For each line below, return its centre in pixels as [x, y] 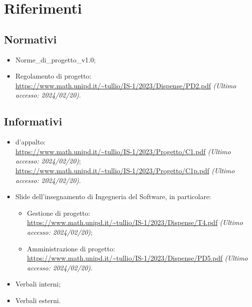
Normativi [30, 39]
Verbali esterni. [38, 300]
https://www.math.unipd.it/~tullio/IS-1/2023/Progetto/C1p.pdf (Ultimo [125, 170]
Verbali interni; [38, 284]
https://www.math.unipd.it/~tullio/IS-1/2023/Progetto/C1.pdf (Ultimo [123, 151]
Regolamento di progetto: [53, 76]
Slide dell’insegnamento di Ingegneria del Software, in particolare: [113, 196]
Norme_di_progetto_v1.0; [56, 59]
